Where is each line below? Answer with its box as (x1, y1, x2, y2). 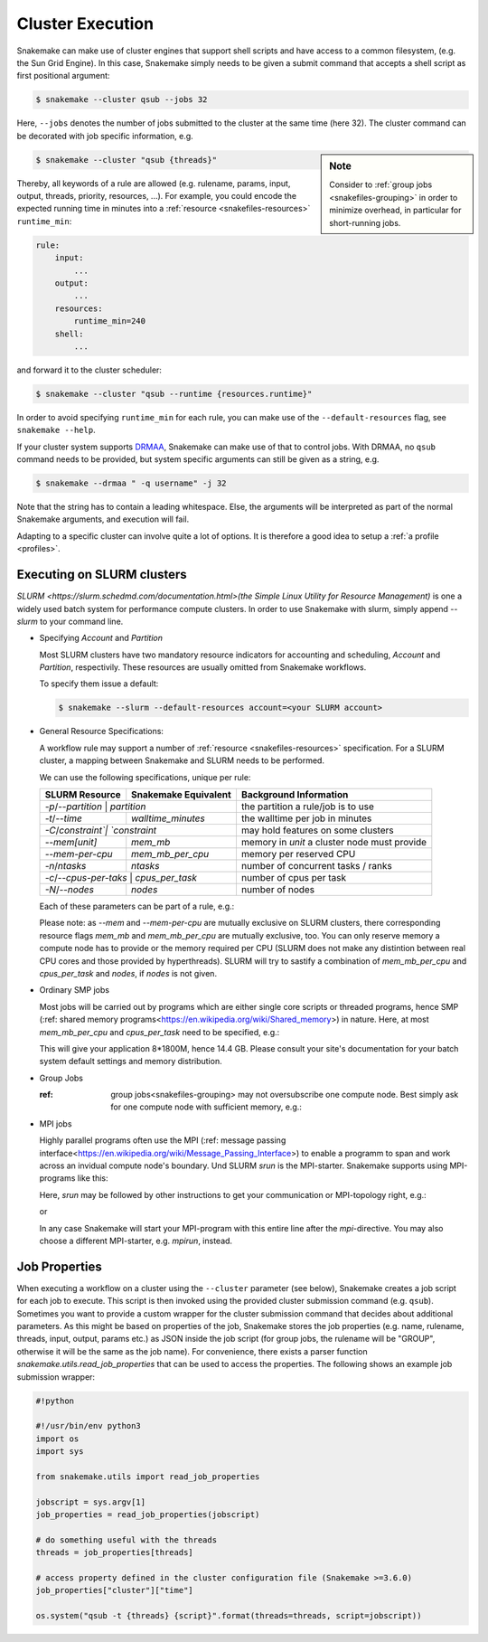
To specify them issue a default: (39, 678, 159, 689)
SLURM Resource (44, 788, 121, 800)
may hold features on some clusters (240, 824, 394, 836)
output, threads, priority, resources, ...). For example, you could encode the (16, 191, 297, 202)
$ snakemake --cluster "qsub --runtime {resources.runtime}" (35, 389, 313, 399)
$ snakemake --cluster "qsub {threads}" (35, 155, 217, 165)
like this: (77, 1173, 108, 1184)
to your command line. (39, 616, 124, 627)
